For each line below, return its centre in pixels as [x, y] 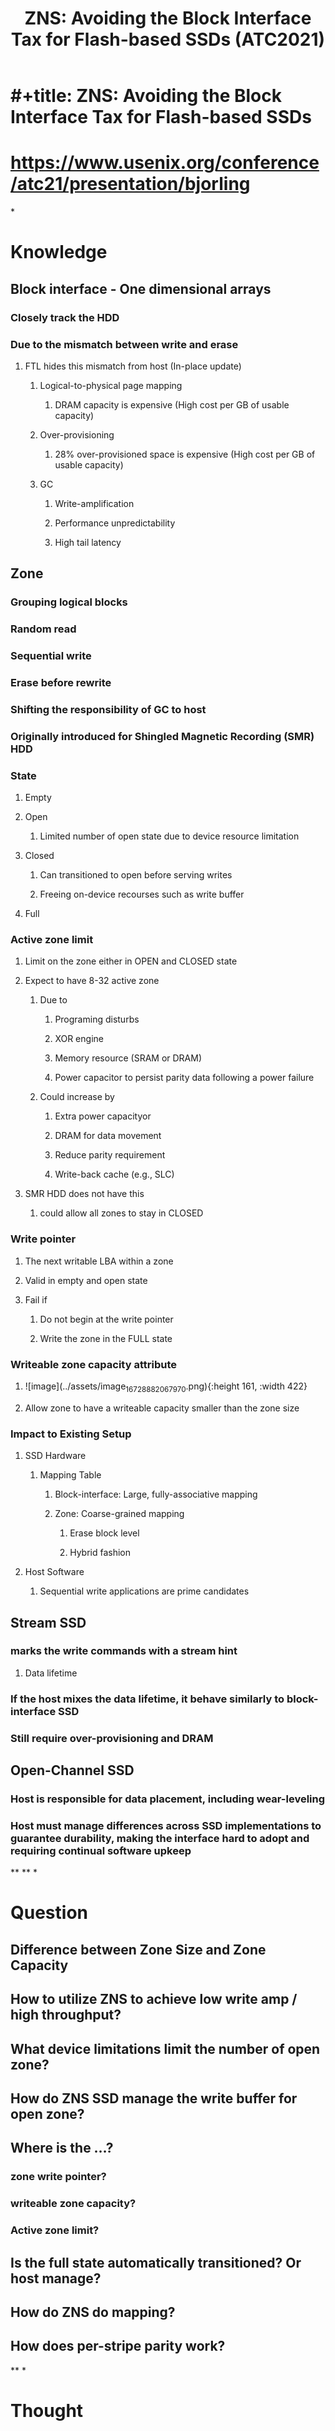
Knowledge [59, 252]
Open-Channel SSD [72, 1770]
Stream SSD [48, 1622]
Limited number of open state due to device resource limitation [169, 836]
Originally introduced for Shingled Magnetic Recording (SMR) [162, 736]
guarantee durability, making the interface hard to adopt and [160, 1838]
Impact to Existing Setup [71, 1434]
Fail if [36, 1299]
